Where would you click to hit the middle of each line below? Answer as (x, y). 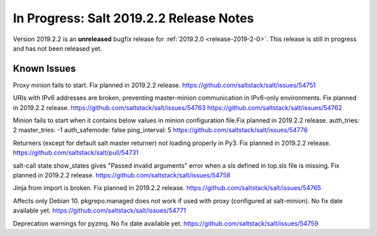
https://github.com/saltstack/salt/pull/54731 (76, 152)
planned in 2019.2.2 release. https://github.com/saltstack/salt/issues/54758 (121, 175)
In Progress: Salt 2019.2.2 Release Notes (133, 18)
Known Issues (44, 69)
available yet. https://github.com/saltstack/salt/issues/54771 (99, 211)
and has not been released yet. (58, 48)
